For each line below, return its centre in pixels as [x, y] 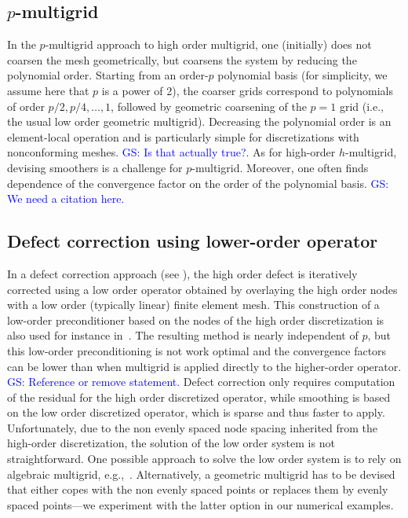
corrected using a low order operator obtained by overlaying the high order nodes [202, 289]
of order [26, 106]
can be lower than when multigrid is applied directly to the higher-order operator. [204, 366]
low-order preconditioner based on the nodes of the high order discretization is [196, 320]
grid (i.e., [361, 106]
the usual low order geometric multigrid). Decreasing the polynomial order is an [199, 121]
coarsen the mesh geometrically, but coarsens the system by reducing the [182, 59]
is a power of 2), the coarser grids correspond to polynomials [247, 90]
